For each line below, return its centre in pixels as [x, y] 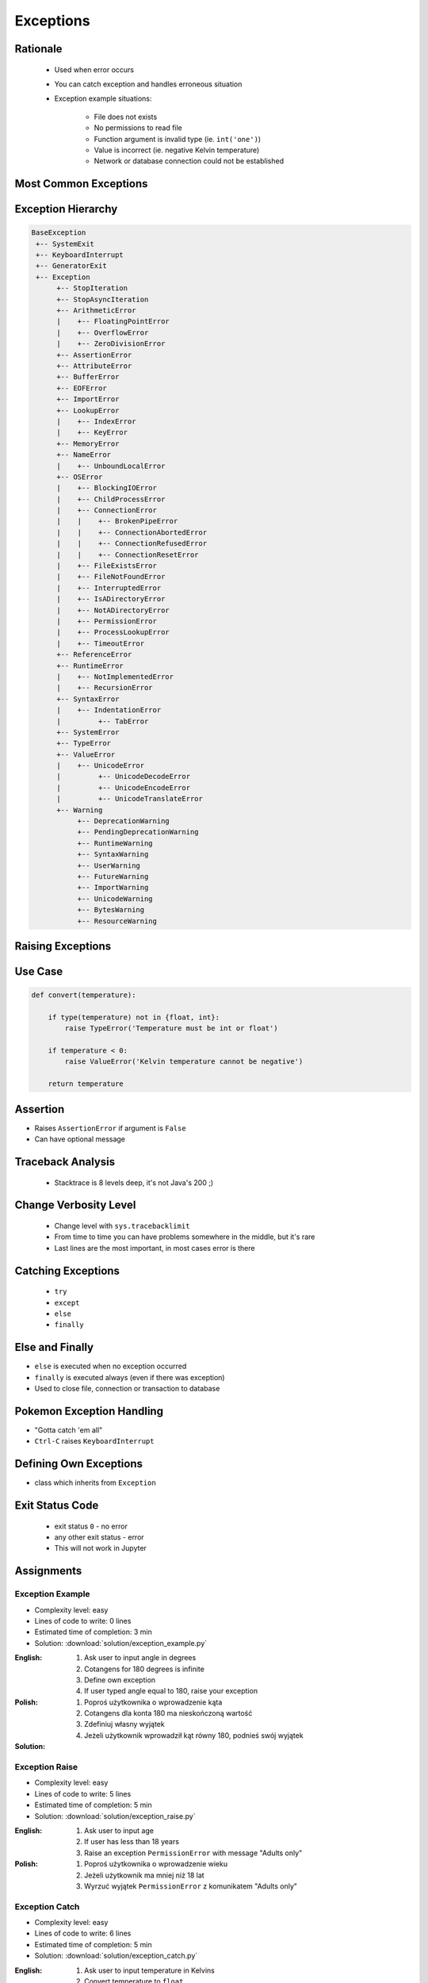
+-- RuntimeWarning [115, 843]
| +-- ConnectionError [107, 510]
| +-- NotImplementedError [115, 677]
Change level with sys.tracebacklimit [122, 1225]
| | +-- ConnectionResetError [128, 554]
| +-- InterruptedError [109, 588]
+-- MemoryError [88, 443]
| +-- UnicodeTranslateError [130, 799]
